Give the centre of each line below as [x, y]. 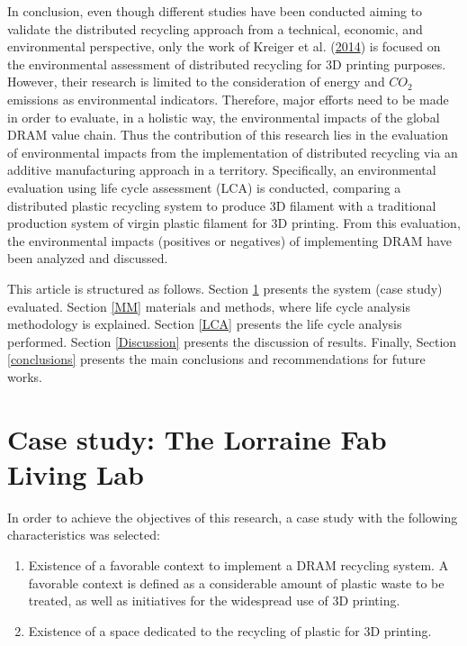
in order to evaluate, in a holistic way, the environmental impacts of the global [224, 117]
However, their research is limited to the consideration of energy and [196, 82]
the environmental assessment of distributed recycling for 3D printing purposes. [227, 64]
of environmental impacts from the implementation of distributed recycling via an [233, 152]
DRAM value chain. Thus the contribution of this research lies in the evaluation [228, 135]
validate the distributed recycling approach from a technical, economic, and [215, 28]
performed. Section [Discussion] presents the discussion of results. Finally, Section [232, 341]
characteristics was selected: [84, 535]
